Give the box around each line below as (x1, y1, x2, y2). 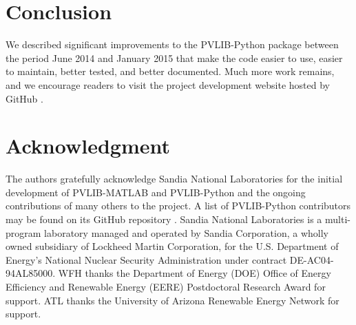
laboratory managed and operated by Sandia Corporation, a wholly (44, 225, 328, 240)
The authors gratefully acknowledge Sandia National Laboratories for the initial (6, 171, 343, 186)
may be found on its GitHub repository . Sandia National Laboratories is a (6, 212, 322, 226)
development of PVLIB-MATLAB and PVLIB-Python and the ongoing (6, 185, 306, 199)
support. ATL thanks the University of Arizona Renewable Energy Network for (6, 293, 339, 307)
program (6, 225, 41, 240)
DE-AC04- (289, 252, 334, 266)
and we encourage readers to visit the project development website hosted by (6, 77, 330, 92)
